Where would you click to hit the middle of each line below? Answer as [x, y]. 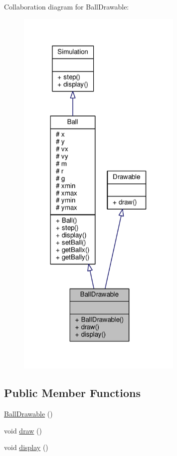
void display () [26, 447]
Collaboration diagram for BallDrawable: [67, 6]
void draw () [23, 430]
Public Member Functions [72, 393]
